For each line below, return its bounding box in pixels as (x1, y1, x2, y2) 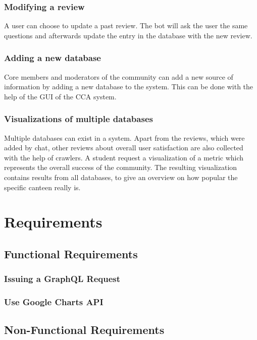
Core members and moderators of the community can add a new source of (4, 71, 233, 82)
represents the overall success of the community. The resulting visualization (4, 162, 237, 173)
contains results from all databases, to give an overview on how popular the (4, 172, 238, 182)
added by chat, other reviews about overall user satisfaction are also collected (4, 142, 243, 153)
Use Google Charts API (4, 296, 104, 308)
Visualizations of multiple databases (4, 112, 153, 125)
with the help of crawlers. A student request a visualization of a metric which (4, 152, 244, 162)
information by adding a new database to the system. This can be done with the (4, 81, 253, 92)
